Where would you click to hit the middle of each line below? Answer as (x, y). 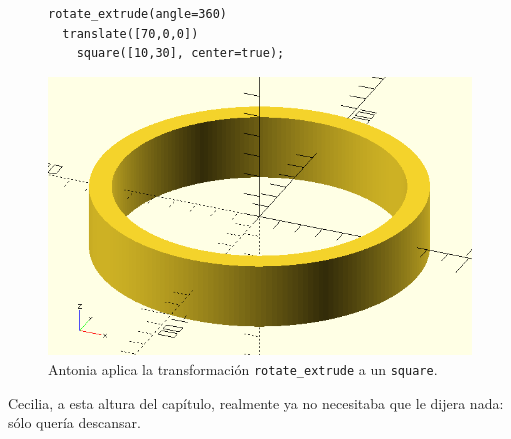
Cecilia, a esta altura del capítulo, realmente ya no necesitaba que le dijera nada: (256, 402)
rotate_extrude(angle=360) (137, 14)
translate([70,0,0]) (130, 33)
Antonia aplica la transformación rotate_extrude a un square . (243, 368)
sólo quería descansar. (74, 422)
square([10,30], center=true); (180, 53)
